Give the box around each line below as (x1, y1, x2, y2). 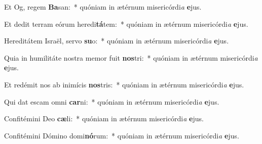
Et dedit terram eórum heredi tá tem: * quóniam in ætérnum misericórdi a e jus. (4, 18, 248, 29)
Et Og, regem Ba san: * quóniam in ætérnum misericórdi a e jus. (4, 2, 202, 12)
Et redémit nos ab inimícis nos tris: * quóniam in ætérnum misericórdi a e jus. (4, 79, 244, 89)
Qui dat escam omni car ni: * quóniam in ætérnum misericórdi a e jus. (4, 96, 219, 107)
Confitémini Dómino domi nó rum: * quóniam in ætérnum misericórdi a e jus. (4, 130, 239, 140)
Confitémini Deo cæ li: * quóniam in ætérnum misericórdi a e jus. (4, 113, 204, 124)
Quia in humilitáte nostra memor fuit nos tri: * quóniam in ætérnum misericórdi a (4, 52, 258, 63)
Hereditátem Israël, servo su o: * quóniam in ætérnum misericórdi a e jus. (4, 35, 229, 46)
